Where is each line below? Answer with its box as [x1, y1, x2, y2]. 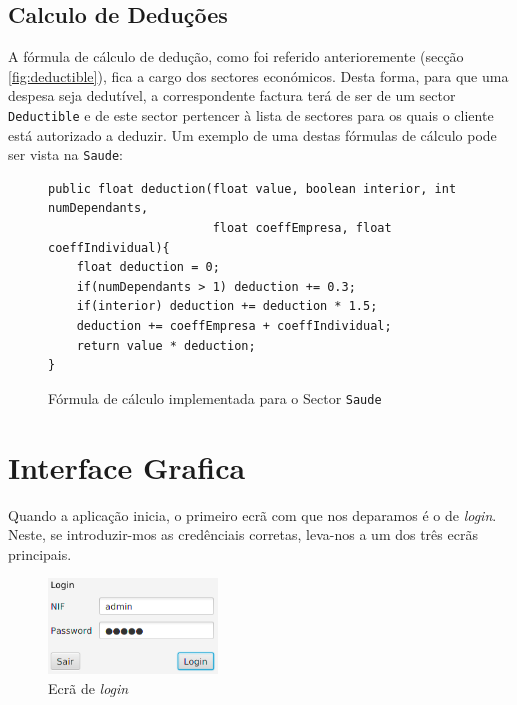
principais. [8, 543, 72, 564]
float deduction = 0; [76, 260, 220, 275]
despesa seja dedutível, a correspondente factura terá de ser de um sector [8, 85, 456, 106]
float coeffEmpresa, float [212, 221, 392, 236]
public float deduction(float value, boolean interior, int [48, 181, 457, 196]
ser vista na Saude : [8, 144, 123, 165]
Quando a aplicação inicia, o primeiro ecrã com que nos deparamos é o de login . [8, 504, 497, 525]
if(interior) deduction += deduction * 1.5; [76, 299, 378, 314]
